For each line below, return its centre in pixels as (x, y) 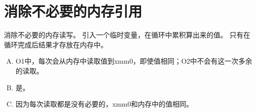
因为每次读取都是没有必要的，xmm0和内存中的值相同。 (104, 104)
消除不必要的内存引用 (73, 11)
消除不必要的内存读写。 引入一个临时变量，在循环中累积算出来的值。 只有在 (127, 35)
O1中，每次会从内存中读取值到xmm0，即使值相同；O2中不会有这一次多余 (134, 61)
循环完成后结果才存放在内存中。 (56, 44)
